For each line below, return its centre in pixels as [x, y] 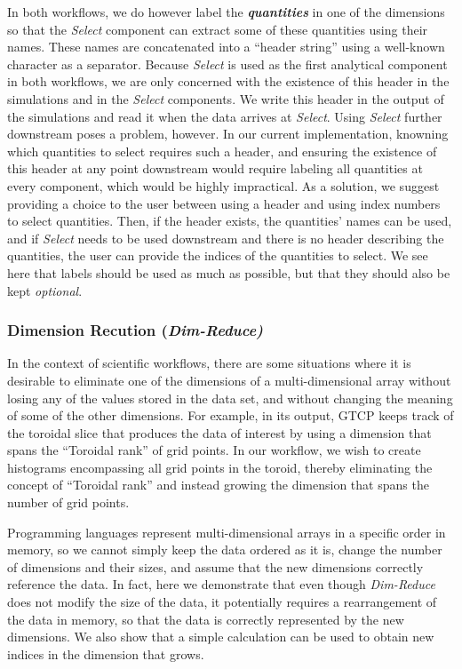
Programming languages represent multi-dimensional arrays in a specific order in [227, 532]
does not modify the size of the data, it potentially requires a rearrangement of [222, 602]
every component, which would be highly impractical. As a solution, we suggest [223, 185]
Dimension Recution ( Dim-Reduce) [135, 330]
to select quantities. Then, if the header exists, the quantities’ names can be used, [230, 221]
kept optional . [45, 290]
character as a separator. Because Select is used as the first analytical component [227, 64]
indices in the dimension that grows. [106, 653]
